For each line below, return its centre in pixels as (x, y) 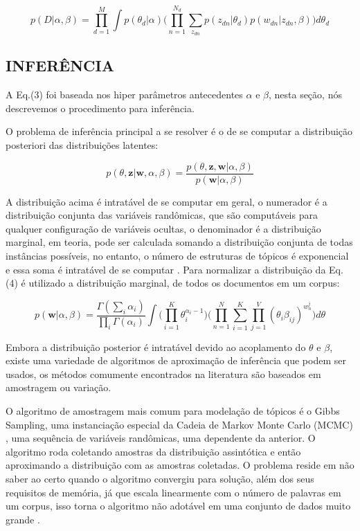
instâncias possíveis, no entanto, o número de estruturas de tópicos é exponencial (177, 256)
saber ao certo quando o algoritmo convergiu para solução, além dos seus (160, 478)
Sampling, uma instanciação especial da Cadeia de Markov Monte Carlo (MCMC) (179, 424)
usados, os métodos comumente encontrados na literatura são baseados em (163, 373)
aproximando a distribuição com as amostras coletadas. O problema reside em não (180, 465)
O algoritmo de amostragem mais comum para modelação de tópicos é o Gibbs (173, 410)
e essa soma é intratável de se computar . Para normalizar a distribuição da (166, 269)
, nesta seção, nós (305, 94)
